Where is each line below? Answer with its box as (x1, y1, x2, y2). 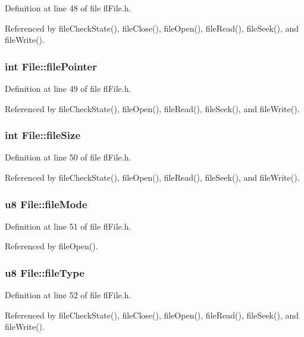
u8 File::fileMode (5, 196, 87, 211)
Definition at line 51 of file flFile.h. (5, 219, 131, 232)
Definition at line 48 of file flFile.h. (5, 2, 131, 14)
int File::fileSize (5, 128, 81, 143)
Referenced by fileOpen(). (5, 240, 98, 252)
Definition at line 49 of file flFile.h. (5, 82, 131, 94)
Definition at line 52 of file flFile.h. (5, 289, 131, 301)
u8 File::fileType (5, 265, 84, 280)
